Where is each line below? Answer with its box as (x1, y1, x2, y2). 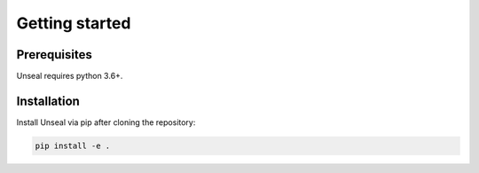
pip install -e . (35, 140, 111, 151)
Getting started (16, 13, 131, 33)
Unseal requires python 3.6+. (16, 71, 123, 82)
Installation (16, 93, 80, 108)
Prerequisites (16, 47, 92, 62)
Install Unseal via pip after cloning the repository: (16, 116, 196, 128)
